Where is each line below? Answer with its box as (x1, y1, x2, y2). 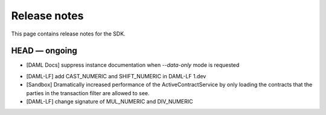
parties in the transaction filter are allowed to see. (26, 89, 150, 96)
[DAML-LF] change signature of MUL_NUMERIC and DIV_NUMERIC (26, 98, 193, 105)
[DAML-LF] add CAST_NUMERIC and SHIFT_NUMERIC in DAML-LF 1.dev (26, 72, 206, 79)
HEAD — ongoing (11, 46, 78, 56)
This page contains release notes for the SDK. (11, 30, 126, 37)
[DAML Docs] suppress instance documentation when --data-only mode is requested (26, 61, 240, 69)
